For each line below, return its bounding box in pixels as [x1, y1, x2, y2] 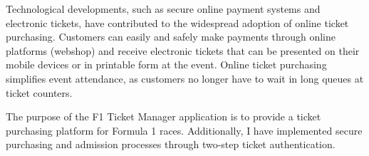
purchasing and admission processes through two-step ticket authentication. [6, 137, 336, 152]
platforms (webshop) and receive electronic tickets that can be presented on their [6, 43, 360, 58]
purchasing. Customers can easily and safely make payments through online [6, 29, 336, 44]
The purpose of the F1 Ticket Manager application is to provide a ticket [6, 109, 321, 124]
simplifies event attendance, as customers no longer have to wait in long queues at [6, 71, 364, 85]
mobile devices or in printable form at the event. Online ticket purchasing [6, 57, 327, 72]
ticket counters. [6, 85, 73, 100]
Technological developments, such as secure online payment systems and [6, 1, 321, 16]
